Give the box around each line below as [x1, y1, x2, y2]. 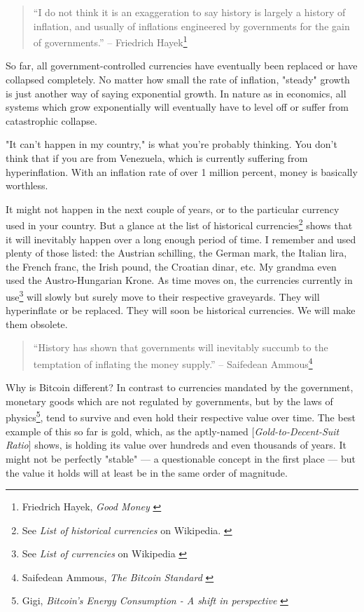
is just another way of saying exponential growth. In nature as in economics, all [6, 86, 346, 100]
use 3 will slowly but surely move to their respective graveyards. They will [6, 287, 320, 304]
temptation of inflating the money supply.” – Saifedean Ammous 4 [33, 355, 313, 371]
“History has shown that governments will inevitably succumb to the [33, 340, 328, 355]
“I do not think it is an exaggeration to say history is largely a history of [33, 5, 346, 19]
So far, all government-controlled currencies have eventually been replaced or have [6, 58, 358, 73]
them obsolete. [6, 316, 68, 331]
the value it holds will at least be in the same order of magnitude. [6, 465, 288, 480]
